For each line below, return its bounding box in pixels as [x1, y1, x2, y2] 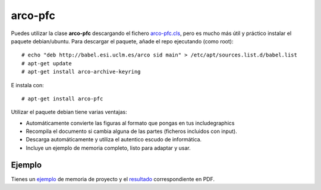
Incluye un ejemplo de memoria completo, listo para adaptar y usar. [26, 144, 191, 151]
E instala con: [11, 81, 44, 88]
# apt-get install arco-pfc [21, 95, 103, 102]
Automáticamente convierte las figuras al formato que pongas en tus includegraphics [26, 119, 235, 126]
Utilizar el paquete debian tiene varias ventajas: [11, 109, 127, 116]
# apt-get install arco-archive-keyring [21, 68, 141, 75]
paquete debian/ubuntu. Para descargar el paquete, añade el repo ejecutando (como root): [11, 37, 234, 45]
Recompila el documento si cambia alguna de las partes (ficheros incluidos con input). [26, 128, 237, 135]
